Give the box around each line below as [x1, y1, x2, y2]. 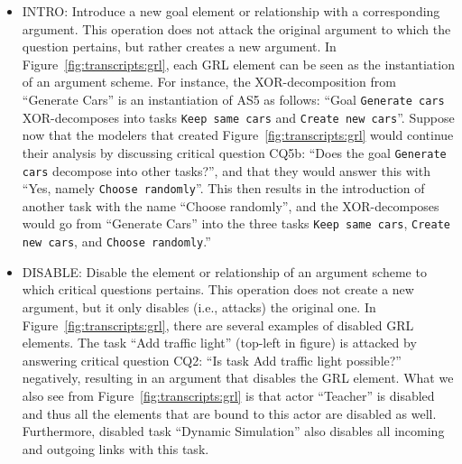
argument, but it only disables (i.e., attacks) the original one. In [22, 297, 376, 316]
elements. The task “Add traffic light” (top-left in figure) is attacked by [22, 333, 417, 352]
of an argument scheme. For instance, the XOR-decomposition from [22, 72, 396, 91]
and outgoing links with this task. [22, 439, 209, 458]
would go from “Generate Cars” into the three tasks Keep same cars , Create [22, 214, 450, 233]
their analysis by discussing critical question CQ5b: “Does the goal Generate [22, 143, 447, 162]
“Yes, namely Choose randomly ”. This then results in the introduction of [22, 179, 425, 198]
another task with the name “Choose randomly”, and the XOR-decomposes [22, 196, 439, 215]
